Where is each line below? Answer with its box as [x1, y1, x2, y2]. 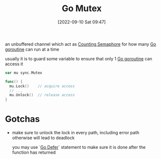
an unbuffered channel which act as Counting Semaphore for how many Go [5, 41, 157, 47]
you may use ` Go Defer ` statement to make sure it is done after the [12, 144, 146, 150]
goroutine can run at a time [5, 46, 59, 52]
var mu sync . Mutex [5, 70, 42, 75]
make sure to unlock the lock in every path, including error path [12, 130, 140, 136]
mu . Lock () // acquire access [9, 84, 75, 88]
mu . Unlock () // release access [9, 93, 75, 98]
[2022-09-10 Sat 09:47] [57, 19, 106, 25]
